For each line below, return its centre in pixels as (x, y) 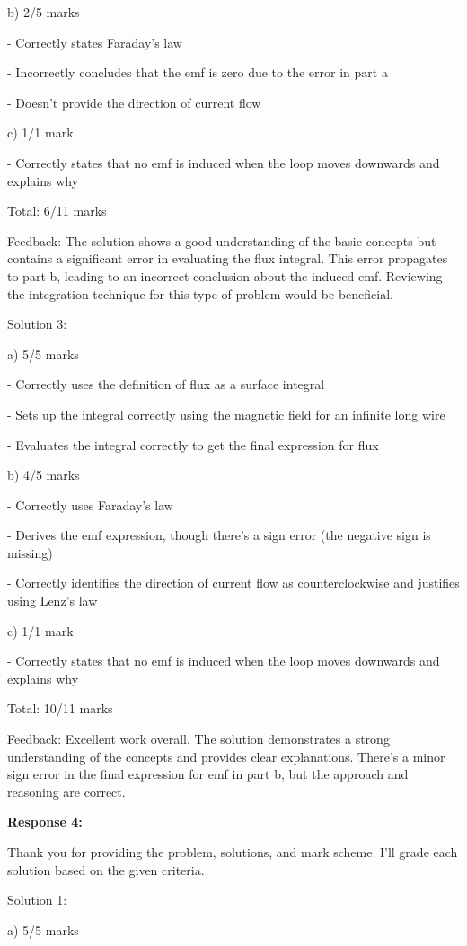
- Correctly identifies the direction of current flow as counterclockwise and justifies (233, 583)
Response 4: (45, 822)
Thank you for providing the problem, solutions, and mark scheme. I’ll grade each (233, 852)
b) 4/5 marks (44, 475)
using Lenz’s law (53, 601)
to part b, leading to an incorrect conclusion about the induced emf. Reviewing (225, 275)
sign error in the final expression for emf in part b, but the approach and (208, 774)
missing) (30, 552)
